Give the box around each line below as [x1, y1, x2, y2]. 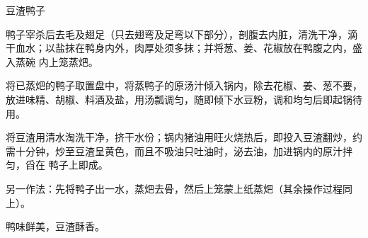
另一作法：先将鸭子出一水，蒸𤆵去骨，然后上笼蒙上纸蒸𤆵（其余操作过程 [6, 181, 343, 195]
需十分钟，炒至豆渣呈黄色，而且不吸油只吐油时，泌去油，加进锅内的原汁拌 [6, 143, 352, 158]
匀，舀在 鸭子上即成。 [6, 157, 108, 172]
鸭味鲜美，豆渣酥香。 [6, 219, 105, 234]
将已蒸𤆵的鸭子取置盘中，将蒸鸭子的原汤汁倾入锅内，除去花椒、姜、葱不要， [6, 78, 362, 93]
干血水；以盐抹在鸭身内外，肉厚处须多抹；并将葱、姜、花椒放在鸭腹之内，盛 [6, 40, 362, 55]
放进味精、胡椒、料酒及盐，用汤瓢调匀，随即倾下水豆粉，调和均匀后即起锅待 [6, 91, 362, 106]
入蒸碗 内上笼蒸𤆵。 [6, 54, 98, 69]
